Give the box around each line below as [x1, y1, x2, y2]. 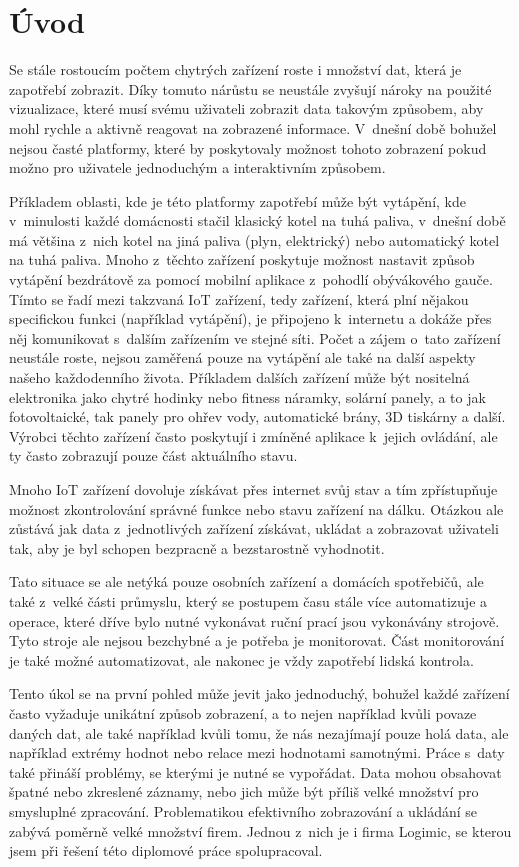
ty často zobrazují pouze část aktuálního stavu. [9, 445, 298, 466]
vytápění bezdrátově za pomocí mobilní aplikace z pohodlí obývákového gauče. [9, 269, 493, 290]
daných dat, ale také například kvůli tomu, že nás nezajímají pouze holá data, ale [9, 722, 509, 743]
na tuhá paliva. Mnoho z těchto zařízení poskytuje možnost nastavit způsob [9, 249, 475, 270]
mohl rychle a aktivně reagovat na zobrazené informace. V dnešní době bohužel [9, 117, 497, 138]
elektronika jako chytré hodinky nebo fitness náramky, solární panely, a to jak [9, 386, 486, 407]
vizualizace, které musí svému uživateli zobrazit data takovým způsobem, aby [9, 98, 484, 119]
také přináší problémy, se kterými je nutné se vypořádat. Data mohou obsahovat [9, 761, 502, 782]
